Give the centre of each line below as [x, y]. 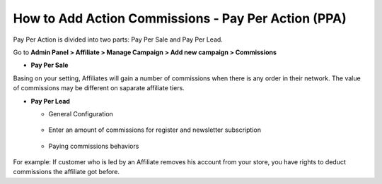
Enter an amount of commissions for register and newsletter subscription [155, 130]
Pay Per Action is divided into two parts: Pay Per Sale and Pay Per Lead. [118, 39]
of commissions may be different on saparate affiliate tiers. [99, 88]
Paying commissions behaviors [94, 146]
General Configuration [81, 114]
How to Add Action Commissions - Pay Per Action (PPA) [180, 18]
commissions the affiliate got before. [66, 172]
